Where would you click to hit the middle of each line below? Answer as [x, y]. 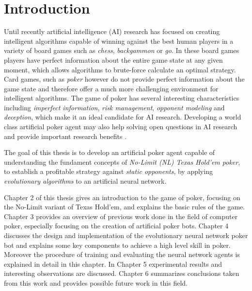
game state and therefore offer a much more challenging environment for [111, 88]
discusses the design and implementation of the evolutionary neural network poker [126, 235]
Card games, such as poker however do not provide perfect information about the [124, 79]
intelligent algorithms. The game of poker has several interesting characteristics [122, 98]
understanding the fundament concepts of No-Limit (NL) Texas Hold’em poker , [122, 162]
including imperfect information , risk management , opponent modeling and [114, 107]
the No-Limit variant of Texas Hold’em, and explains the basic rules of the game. [125, 207]
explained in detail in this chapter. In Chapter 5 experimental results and [113, 264]
